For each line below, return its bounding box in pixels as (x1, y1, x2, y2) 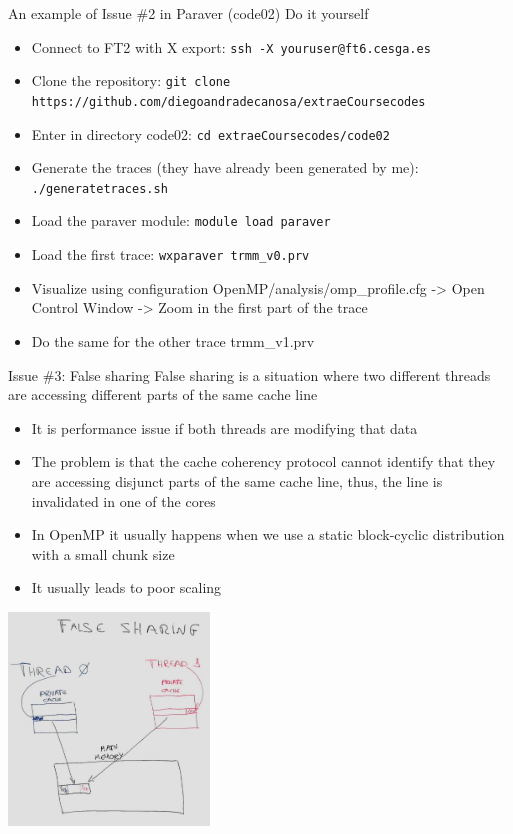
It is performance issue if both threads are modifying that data (31, 417, 418, 438)
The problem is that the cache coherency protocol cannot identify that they (31, 451, 496, 472)
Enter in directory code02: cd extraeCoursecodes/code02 (31, 123, 390, 144)
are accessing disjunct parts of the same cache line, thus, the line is (31, 470, 443, 491)
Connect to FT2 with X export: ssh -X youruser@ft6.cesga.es (31, 36, 431, 57)
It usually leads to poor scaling (31, 577, 222, 598)
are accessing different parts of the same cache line (8, 384, 318, 405)
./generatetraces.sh (31, 181, 168, 196)
